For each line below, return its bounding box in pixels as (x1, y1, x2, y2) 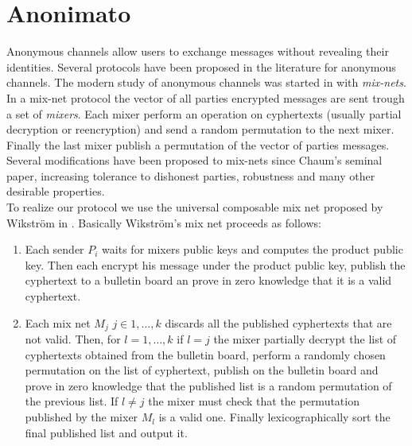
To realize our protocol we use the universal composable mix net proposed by (6, 199, 383, 215)
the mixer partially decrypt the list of (213, 331, 397, 347)
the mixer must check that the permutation (148, 393, 360, 409)
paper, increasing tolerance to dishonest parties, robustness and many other (6, 167, 375, 184)
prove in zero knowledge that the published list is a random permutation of (25, 377, 392, 394)
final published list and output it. (25, 424, 188, 440)
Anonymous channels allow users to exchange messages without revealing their (6, 43, 389, 60)
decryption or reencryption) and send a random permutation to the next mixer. (6, 121, 395, 138)
